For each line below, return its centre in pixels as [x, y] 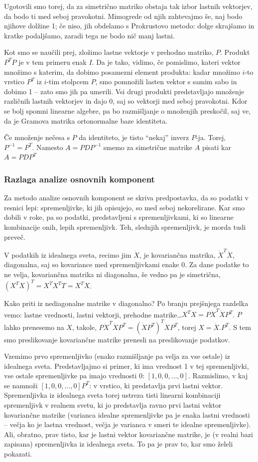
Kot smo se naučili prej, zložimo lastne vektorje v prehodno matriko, [109, 52]
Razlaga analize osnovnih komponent [79, 179]
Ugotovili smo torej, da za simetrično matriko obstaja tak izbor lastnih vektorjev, [128, 6]
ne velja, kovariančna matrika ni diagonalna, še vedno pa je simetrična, [112, 274]
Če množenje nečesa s [37, 137]
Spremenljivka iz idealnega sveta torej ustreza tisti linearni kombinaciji [112, 395]
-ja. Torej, [211, 137]
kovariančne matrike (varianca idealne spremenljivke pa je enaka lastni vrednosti [127, 414]
